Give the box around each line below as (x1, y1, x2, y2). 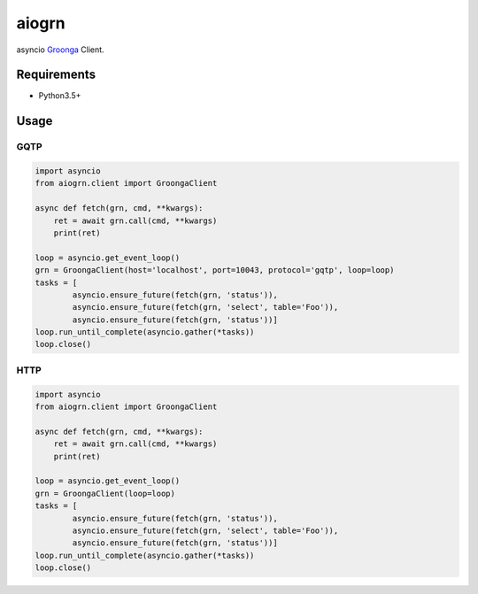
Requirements (16, 67, 96, 82)
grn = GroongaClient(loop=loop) (35, 488, 176, 498)
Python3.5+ (38, 90, 81, 101)
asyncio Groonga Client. (16, 44, 105, 55)
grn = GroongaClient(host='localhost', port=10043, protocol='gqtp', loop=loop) (35, 266, 395, 275)
